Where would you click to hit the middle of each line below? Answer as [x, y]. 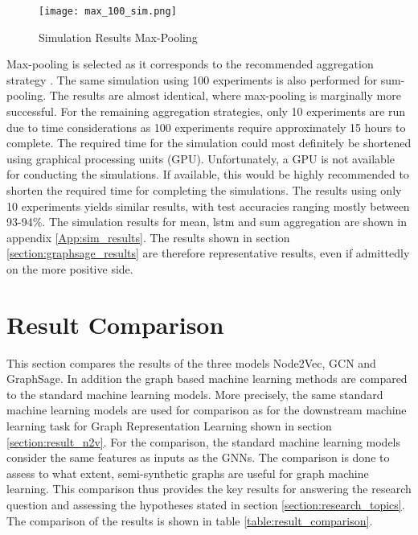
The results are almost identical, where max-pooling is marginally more [225, 95]
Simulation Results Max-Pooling [118, 37]
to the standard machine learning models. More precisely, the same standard [195, 394]
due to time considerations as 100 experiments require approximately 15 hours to [206, 127]
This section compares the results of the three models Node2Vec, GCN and [191, 362]
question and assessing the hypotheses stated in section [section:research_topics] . [206, 505]
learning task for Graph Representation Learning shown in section [169, 426]
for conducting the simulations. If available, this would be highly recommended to [208, 174]
